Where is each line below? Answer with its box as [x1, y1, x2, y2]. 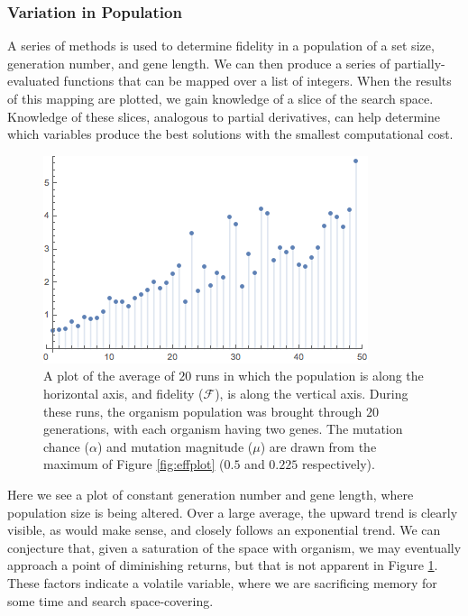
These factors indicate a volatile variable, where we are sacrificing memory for [7, 573, 437, 592]
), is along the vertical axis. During [215, 383, 408, 402]
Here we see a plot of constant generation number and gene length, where [7, 484, 414, 503]
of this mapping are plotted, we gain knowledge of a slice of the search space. [7, 89, 434, 107]
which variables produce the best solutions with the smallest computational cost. [7, 124, 454, 143]
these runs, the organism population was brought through [43, 401, 362, 420]
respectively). [301, 455, 375, 473]
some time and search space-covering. [7, 591, 214, 610]
